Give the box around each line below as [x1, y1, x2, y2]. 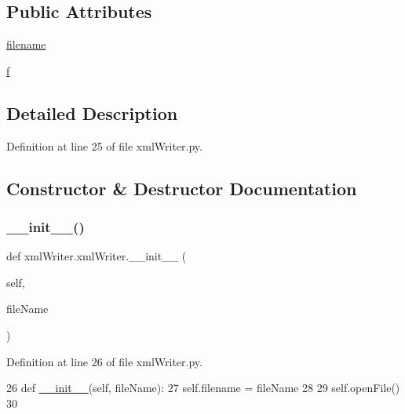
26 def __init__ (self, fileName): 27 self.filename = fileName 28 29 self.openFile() [6, 379, 400, 396]
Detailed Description [6, 100, 178, 125]
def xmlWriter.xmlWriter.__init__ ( [6, 248, 187, 264]
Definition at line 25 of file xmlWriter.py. [6, 137, 202, 154]
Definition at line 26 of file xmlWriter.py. [6, 353, 202, 369]
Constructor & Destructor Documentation [6, 176, 357, 200]
